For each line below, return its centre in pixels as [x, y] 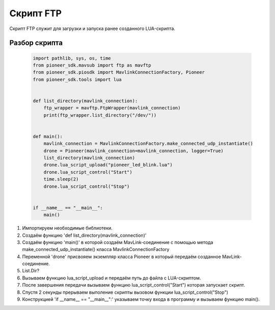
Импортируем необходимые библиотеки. [67, 228]
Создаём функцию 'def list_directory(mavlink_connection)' [84, 235]
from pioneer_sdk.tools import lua [77, 79]
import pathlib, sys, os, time [72, 58]
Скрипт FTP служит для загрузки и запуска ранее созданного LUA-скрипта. [92, 29]
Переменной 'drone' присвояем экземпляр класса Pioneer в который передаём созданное [122, 257]
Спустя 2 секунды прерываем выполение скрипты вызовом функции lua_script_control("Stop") [125, 292]
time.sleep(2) [61, 179]
